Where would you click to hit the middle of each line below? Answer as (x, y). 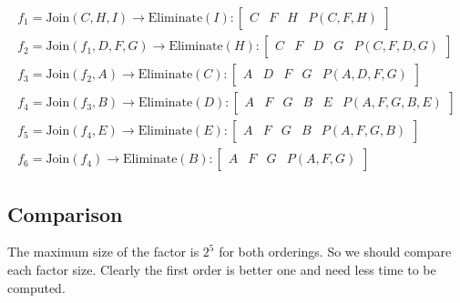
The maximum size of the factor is (103, 252)
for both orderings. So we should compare (335, 252)
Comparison (65, 213)
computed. (36, 287)
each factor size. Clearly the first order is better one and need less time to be (222, 269)
